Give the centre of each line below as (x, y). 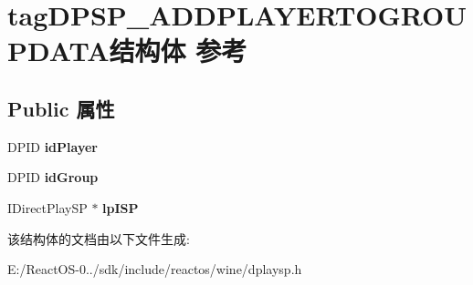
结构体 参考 (178, 51)
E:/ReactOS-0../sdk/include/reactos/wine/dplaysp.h (155, 269)
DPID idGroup (53, 177)
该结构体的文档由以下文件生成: (99, 238)
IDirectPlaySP (47, 207)
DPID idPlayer (53, 146)
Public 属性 (61, 108)
